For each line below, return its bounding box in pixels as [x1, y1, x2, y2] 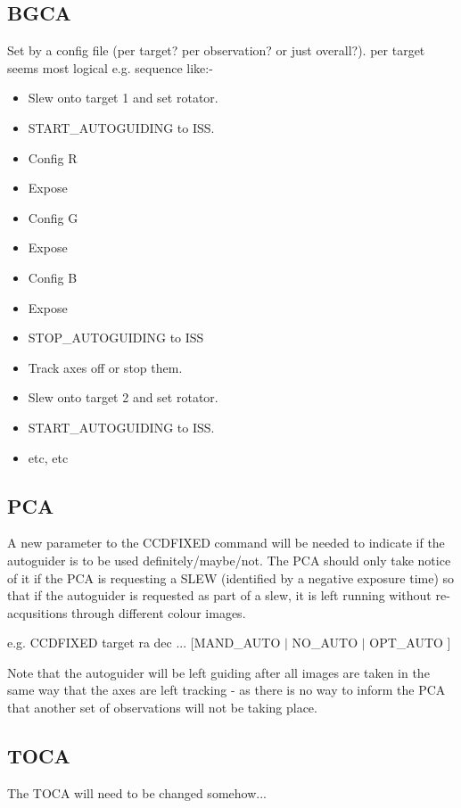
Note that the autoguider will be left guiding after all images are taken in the [7, 663, 430, 681]
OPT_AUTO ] [369, 633, 451, 652]
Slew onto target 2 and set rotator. [28, 388, 218, 407]
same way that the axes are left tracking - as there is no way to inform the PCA [7, 680, 446, 699]
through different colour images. [71, 603, 246, 622]
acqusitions [7, 603, 68, 622]
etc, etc [28, 448, 69, 466]
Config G [28, 208, 78, 227]
